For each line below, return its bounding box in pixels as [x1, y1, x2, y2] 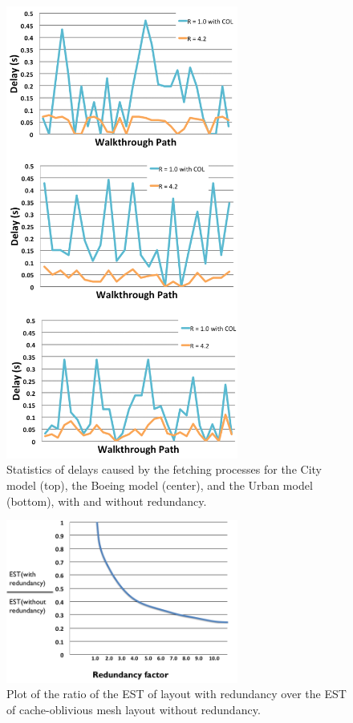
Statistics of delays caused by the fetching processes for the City [6, 461, 322, 478]
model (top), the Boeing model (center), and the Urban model [6, 477, 313, 494]
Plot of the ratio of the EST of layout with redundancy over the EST [6, 685, 347, 702]
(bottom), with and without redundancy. [6, 492, 207, 509]
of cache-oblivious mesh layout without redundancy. [6, 701, 261, 717]
